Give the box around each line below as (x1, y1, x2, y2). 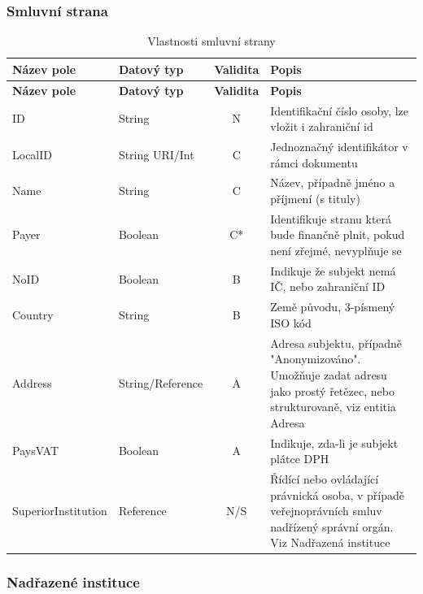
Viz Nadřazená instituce (270, 534, 390, 551)
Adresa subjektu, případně (270, 334, 402, 351)
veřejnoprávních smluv (270, 502, 382, 519)
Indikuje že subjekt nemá (270, 262, 396, 279)
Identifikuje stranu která (270, 210, 392, 227)
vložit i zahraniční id (270, 118, 373, 135)
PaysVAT (12, 442, 59, 459)
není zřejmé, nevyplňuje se (270, 242, 402, 258)
